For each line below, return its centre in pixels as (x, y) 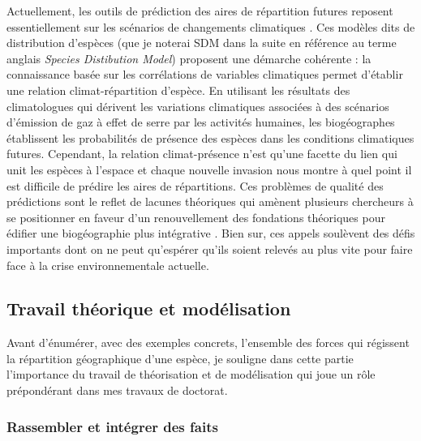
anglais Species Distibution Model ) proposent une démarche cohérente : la (189, 58)
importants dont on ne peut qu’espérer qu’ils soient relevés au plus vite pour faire (210, 248)
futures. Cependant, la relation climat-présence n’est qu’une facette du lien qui (202, 154)
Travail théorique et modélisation (149, 308)
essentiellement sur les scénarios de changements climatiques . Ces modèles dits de (211, 26)
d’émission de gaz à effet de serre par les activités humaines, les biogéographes (201, 122)
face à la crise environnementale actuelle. (108, 265)
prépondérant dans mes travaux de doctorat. (117, 390)
